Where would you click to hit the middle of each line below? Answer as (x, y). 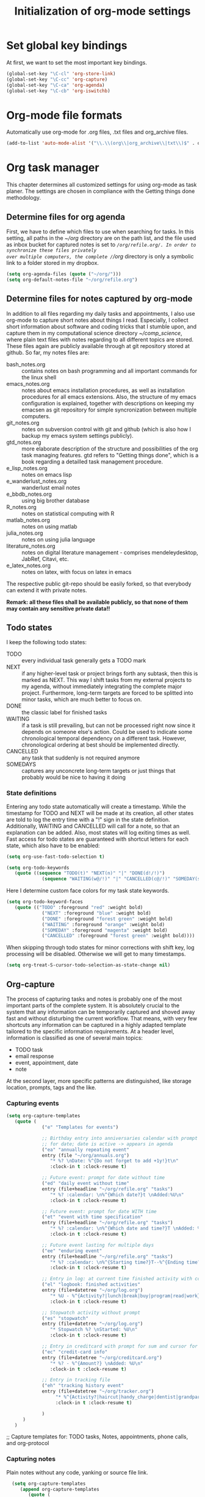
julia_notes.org (25, 533)
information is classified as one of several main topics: (75, 1038)
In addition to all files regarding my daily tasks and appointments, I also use (101, 313)
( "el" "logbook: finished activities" (91, 1285)
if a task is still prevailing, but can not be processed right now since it (108, 725)
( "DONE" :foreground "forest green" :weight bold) (107, 919)
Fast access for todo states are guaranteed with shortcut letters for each (98, 839)
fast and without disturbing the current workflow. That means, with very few (102, 1018)
